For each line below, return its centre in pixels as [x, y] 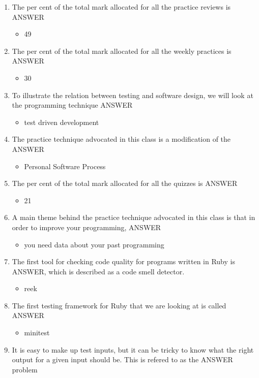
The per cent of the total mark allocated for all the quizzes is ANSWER [125, 183]
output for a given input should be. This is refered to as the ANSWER [122, 359]
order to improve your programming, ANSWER [87, 227]
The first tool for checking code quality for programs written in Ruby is [123, 261]
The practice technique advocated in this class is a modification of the [121, 139]
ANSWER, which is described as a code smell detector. [98, 271]
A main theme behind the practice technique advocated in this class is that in [134, 217]
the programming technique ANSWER [72, 105]
